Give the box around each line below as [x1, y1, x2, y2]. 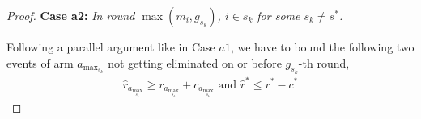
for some [257, 7, 300, 23]
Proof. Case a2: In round [6, 7, 135, 23]
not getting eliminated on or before [108, 54, 282, 71]
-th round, [298, 54, 350, 71]
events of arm [6, 54, 74, 71]
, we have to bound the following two [230, 39, 415, 55]
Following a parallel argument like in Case [6, 39, 215, 55]
